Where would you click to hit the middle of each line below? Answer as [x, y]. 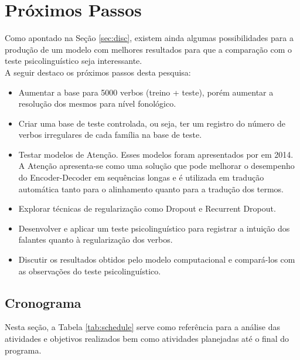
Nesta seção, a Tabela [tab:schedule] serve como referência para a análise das [142, 327]
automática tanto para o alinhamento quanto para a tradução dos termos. [151, 189]
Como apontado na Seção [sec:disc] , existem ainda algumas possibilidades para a [149, 38]
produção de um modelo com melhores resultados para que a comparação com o [148, 49]
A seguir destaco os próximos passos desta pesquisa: [98, 72]
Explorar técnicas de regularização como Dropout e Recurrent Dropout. [147, 208]
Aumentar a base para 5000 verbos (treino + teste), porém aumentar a [146, 92]
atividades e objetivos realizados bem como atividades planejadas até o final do [147, 339]
